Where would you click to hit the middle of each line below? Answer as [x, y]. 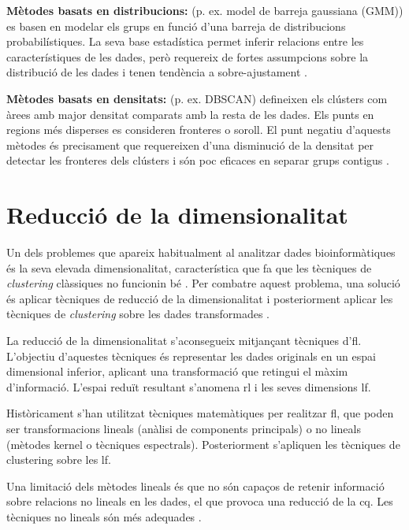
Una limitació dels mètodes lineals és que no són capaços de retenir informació [195, 486]
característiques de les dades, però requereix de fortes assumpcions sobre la [188, 56]
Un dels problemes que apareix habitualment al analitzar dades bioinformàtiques [201, 252]
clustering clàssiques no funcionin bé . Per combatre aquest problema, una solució [203, 283]
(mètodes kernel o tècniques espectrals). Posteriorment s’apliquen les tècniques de [203, 444]
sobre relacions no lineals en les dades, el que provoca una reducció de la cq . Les [200, 501]
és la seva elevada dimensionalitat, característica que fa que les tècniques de [189, 267]
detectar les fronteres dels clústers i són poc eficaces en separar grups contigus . [198, 160]
